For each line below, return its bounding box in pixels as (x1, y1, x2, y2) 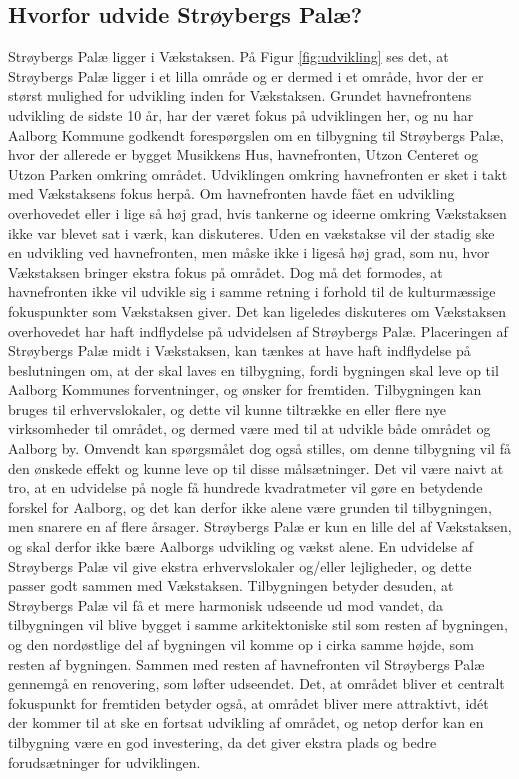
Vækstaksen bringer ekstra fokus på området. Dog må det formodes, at (8, 261, 443, 282)
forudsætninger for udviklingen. (8, 751, 201, 772)
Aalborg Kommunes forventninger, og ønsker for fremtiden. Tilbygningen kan (8, 379, 482, 400)
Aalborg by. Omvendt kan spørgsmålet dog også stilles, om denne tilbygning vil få (8, 438, 511, 459)
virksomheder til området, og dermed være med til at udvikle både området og (8, 418, 491, 439)
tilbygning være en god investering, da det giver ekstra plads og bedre (8, 731, 437, 752)
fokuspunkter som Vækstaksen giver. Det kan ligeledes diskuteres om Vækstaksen (8, 300, 506, 321)
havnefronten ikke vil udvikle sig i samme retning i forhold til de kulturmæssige (8, 281, 496, 302)
